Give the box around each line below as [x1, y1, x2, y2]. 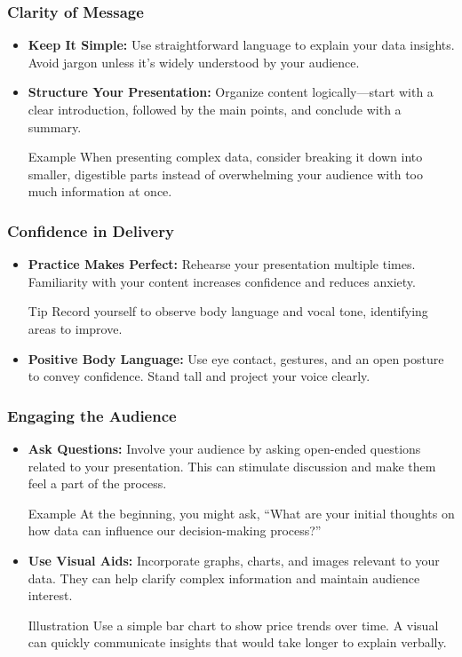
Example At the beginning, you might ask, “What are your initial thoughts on [28, 503, 455, 522]
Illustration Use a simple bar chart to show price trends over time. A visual [28, 615, 439, 634]
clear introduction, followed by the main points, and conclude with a [28, 100, 402, 118]
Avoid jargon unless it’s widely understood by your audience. [28, 52, 360, 71]
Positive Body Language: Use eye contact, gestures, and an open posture [28, 349, 444, 368]
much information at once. [28, 182, 172, 201]
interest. [28, 586, 73, 605]
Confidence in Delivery [7, 219, 174, 241]
